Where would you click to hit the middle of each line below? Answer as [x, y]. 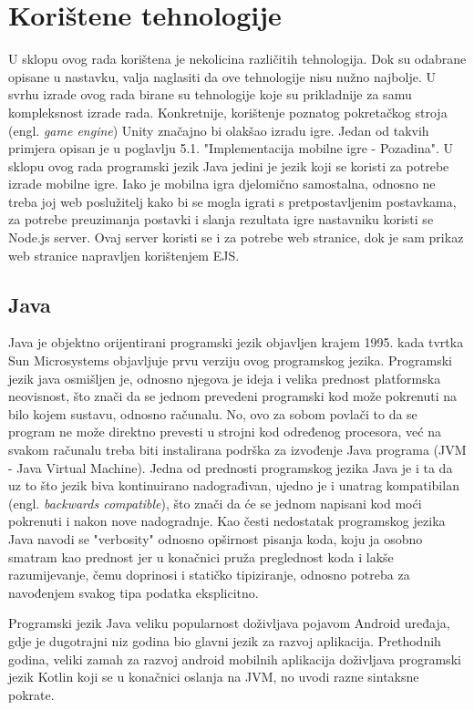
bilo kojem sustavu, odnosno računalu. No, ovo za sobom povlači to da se [213, 413]
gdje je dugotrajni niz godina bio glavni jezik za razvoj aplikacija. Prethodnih [225, 640]
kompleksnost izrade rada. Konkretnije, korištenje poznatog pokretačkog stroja [228, 112]
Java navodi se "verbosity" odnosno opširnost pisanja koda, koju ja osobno [216, 538]
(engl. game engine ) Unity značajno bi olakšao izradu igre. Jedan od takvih [219, 130]
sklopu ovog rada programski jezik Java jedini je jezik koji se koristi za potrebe [229, 165]
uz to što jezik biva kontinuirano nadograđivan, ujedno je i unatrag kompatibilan [234, 485]
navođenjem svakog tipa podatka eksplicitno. [134, 592]
